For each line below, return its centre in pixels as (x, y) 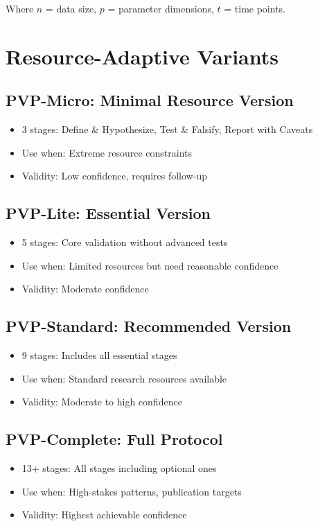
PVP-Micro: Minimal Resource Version (150, 100)
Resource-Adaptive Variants (142, 56)
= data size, (71, 8)
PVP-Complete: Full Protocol (114, 439)
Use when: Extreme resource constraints (107, 152)
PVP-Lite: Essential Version (108, 213)
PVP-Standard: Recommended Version (149, 326)
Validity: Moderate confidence (85, 289)
